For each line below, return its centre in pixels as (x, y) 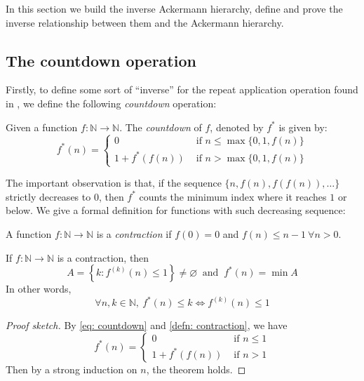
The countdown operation (101, 60)
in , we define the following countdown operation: (111, 103)
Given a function (42, 127)
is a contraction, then (103, 257)
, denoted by (237, 127)
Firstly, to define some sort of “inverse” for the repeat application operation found (182, 89)
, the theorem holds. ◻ (196, 369)
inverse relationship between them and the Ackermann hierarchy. (145, 22)
